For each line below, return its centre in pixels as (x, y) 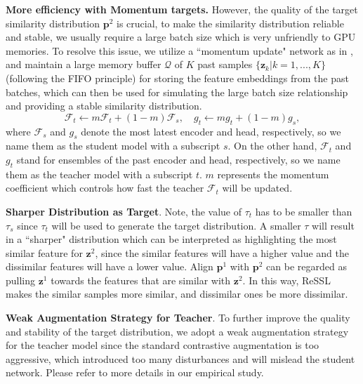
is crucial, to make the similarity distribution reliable (230, 23)
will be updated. (257, 188)
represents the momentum (273, 174)
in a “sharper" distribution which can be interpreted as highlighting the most (171, 239)
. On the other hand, (272, 146)
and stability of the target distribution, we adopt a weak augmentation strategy (177, 331)
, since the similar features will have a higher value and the (222, 252)
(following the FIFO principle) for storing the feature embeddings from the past (177, 78)
